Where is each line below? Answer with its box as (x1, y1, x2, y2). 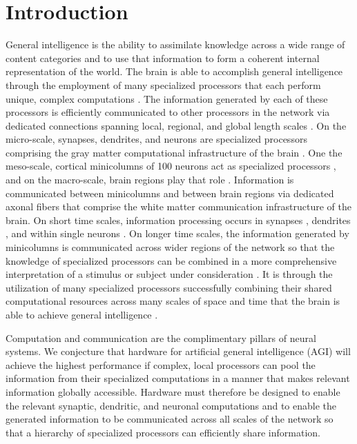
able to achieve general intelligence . (6, 307, 158, 321)
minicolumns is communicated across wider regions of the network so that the (6, 240, 335, 254)
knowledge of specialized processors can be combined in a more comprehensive (6, 253, 337, 268)
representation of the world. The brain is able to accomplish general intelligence (6, 64, 343, 79)
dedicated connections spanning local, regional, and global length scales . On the (6, 118, 347, 132)
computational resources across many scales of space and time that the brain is (6, 294, 340, 308)
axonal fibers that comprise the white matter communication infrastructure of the (6, 199, 351, 214)
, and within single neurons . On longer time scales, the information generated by (6, 226, 349, 241)
